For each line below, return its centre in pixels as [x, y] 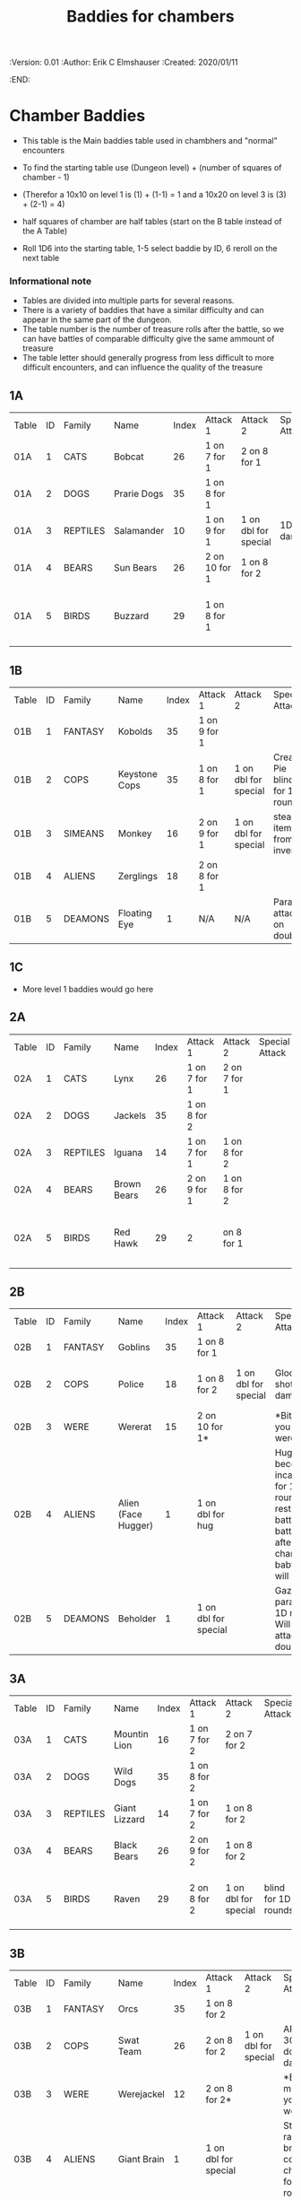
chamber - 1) [46, 178]
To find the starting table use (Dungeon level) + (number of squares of [152, 168]
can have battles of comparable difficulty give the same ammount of [148, 339]
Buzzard [131, 616]
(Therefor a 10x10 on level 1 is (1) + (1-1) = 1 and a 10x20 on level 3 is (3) [154, 195]
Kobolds [135, 731]
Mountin [131, 1734]
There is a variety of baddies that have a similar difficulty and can [143, 310]
